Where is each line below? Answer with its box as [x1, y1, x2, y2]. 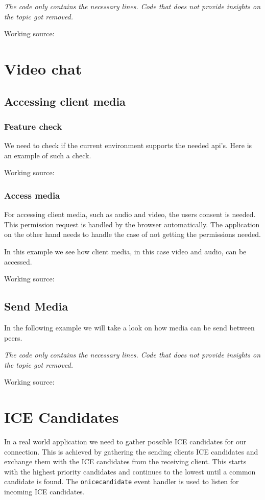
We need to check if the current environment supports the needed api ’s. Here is [4, 140, 252, 151]
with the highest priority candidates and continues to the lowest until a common [4, 466, 256, 477]
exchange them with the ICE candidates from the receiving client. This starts [4, 456, 247, 467]
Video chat [4, 58, 82, 79]
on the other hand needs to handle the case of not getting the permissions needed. [4, 229, 261, 240]
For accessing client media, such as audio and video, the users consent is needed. [4, 209, 256, 220]
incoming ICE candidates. [4, 486, 85, 497]
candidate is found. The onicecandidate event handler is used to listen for [4, 476, 239, 487]
